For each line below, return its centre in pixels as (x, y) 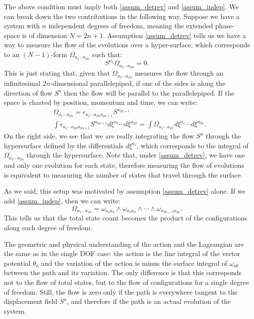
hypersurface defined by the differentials (64, 145)
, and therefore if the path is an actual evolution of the (149, 301)
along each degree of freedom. (48, 227)
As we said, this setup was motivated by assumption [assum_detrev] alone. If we (125, 191)
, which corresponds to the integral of (192, 145)
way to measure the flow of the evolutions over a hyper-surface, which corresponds (127, 45)
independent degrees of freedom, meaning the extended (131, 26)
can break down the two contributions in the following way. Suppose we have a (122, 16)
